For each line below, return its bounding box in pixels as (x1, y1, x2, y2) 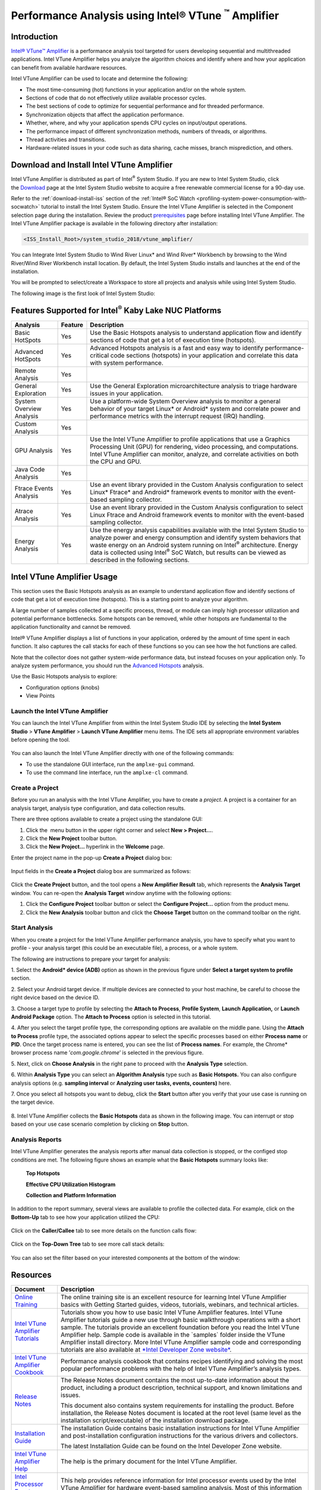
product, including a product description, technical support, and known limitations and (60, 1383, 303, 1392)
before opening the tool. (11, 736, 71, 743)
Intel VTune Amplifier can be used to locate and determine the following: (11, 75, 188, 82)
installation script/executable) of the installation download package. (60, 1416, 250, 1424)
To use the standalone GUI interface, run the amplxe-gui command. (26, 760, 195, 768)
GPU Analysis (14, 446, 53, 454)
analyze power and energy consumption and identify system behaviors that (90, 533, 301, 542)
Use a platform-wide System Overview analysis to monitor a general (90, 397, 281, 405)
